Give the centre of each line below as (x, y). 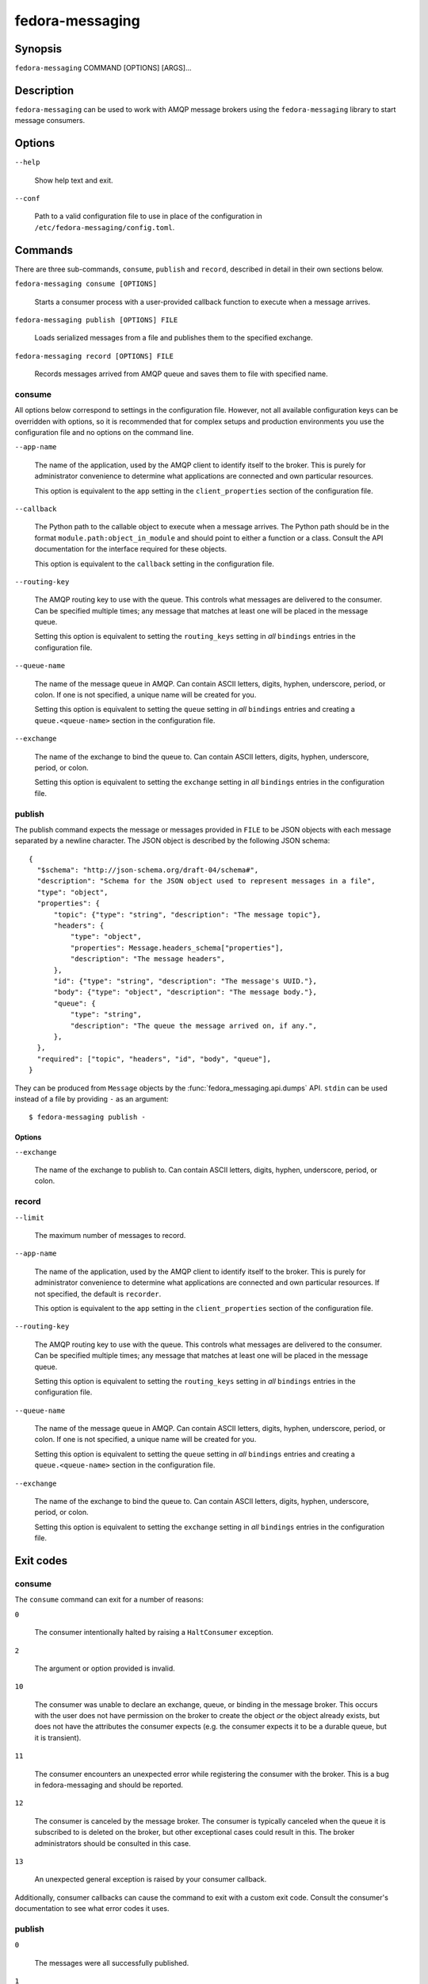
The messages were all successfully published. (112, 1963)
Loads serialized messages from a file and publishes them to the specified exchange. (174, 338)
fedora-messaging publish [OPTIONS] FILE (96, 320)
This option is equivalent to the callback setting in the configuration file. (155, 563)
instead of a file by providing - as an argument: (92, 1098)
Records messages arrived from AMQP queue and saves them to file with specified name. (181, 374)
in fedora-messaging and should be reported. (109, 1785)
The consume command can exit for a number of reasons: (109, 1600)
